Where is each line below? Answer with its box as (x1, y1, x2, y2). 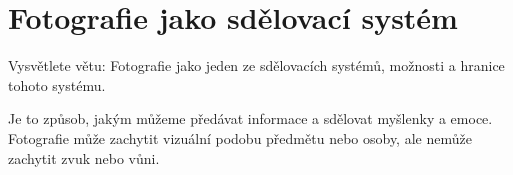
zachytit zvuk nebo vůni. (8, 147, 160, 168)
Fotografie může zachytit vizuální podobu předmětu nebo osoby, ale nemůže (8, 127, 472, 148)
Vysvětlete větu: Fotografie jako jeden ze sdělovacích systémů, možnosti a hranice (8, 55, 505, 76)
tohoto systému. (8, 74, 106, 95)
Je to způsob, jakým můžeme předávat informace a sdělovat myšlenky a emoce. (8, 108, 493, 129)
